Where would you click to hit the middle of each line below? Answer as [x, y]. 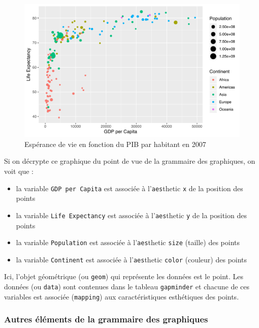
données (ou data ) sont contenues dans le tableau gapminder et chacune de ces [127, 287]
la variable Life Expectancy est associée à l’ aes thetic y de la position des [131, 215]
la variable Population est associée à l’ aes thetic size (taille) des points [128, 242]
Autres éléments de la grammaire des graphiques [106, 319]
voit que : [19, 171]
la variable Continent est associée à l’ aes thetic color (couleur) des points [132, 259]
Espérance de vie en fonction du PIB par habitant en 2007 [115, 144]
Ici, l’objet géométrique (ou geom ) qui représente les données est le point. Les [124, 276]
